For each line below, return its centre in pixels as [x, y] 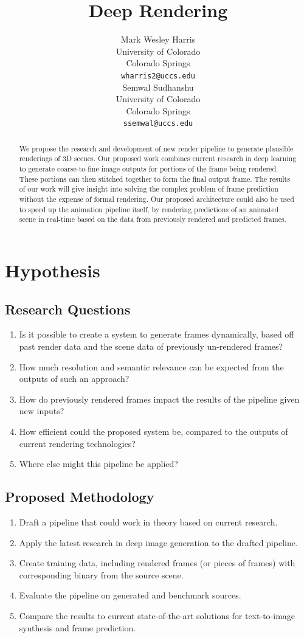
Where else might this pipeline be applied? [98, 464]
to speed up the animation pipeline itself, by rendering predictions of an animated [149, 209]
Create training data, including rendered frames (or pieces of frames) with [157, 563]
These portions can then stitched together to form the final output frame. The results [154, 179]
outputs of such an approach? [74, 379]
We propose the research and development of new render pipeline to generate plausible [156, 148]
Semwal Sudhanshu [158, 87]
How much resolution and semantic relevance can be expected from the [151, 366]
